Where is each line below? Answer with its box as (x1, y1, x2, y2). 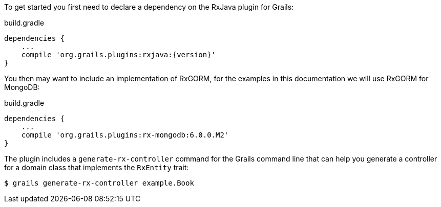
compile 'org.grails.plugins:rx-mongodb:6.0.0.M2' (21, 131, 229, 139)
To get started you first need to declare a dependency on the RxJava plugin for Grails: (4, 3, 294, 11)
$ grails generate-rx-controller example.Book (4, 179, 194, 187)
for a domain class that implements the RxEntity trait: (4, 163, 189, 172)
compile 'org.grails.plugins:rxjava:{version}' (21, 51, 216, 59)
